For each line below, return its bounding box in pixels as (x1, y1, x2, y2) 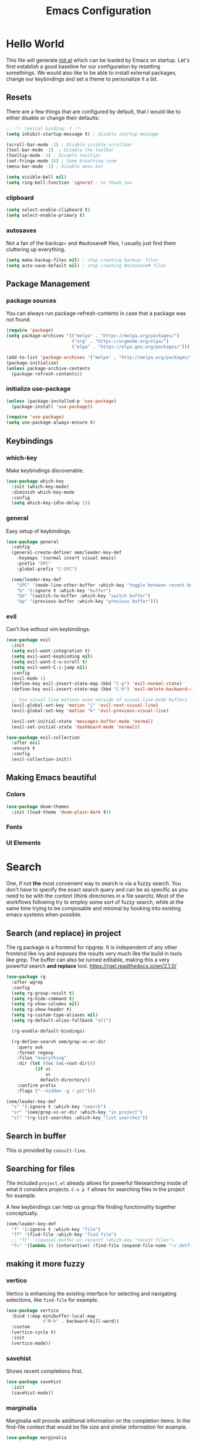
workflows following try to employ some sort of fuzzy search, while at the (6, 899, 184, 906)
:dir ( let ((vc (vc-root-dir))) (16, 1061, 96, 1067)
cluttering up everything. (6, 246, 66, 253)
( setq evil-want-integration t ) (11, 648, 91, 654)
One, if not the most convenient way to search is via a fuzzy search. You (6, 880, 182, 887)
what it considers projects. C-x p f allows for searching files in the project (6, 1185, 185, 1192)
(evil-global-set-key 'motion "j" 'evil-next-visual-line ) (11, 702, 159, 709)
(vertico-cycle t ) (11, 1329, 57, 1335)
